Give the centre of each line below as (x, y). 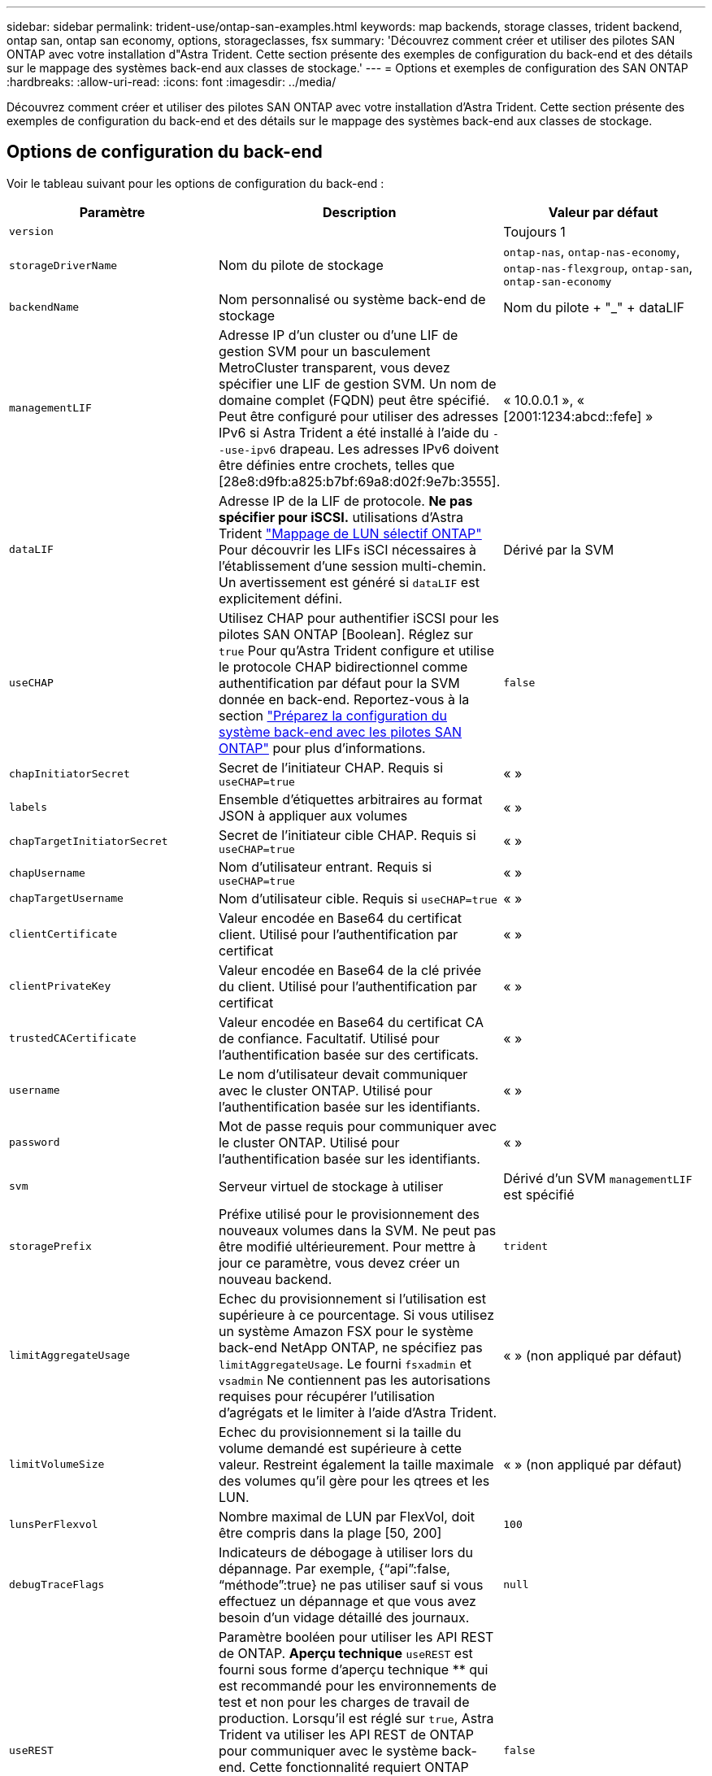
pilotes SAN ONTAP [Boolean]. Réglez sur (346, 634)
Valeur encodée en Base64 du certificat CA (351, 1022)
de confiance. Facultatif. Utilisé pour (329, 1038)
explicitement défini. (280, 598)
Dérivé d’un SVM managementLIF (598, 1178)
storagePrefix (50, 1247)
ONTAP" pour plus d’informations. (322, 748)
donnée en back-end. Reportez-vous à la (344, 699)
